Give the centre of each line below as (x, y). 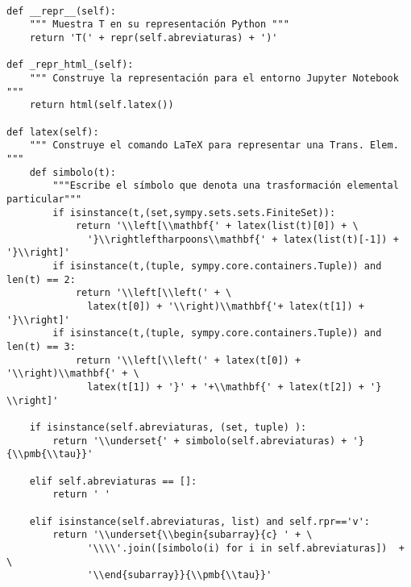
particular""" (44, 199)
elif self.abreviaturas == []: (113, 481)
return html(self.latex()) (102, 105)
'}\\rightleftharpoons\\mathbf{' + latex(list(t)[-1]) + (243, 239)
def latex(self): (53, 132)
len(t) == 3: (41, 347)
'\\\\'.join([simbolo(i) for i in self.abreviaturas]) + (246, 548)
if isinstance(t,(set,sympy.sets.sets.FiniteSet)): (194, 212)
